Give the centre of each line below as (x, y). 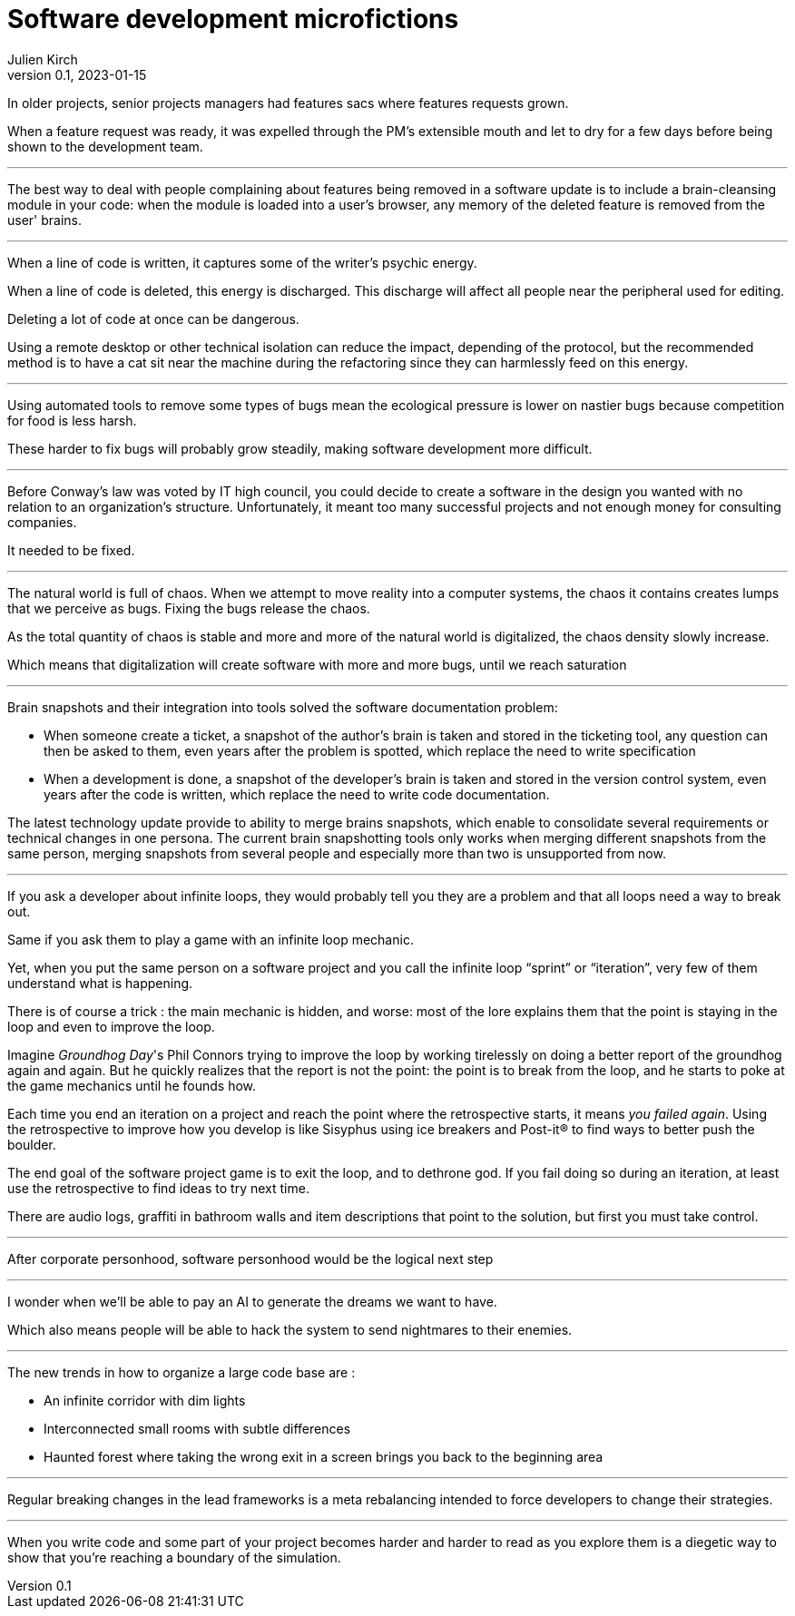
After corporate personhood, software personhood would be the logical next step (250, 1259)
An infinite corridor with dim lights (145, 1400)
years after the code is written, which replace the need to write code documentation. (297, 794)
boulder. (32, 1144)
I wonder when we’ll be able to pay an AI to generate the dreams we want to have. (252, 1301)
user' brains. (45, 220)
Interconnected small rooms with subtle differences (197, 1428)
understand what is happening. (100, 983)
